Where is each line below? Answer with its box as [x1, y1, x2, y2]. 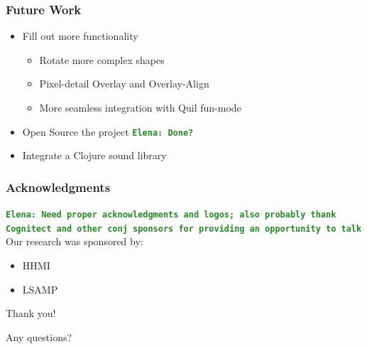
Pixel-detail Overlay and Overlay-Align [39, 76, 209, 91]
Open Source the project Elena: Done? [22, 124, 194, 139]
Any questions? [6, 329, 72, 344]
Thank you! [6, 306, 56, 321]
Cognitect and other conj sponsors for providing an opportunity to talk [6, 223, 362, 234]
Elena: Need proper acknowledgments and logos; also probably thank [6, 210, 336, 220]
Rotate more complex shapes [39, 52, 165, 67]
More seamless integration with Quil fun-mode [39, 100, 241, 114]
